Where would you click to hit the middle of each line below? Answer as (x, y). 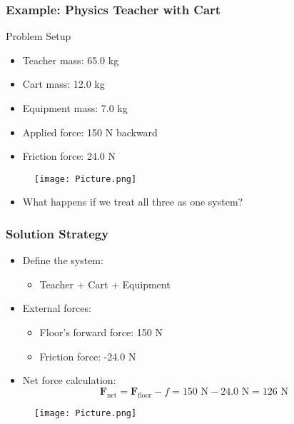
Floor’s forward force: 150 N (101, 332)
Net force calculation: (69, 380)
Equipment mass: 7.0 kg (75, 108)
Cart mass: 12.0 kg (64, 84)
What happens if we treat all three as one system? (133, 202)
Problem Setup (39, 36)
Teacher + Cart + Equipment (105, 284)
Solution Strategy (57, 233)
